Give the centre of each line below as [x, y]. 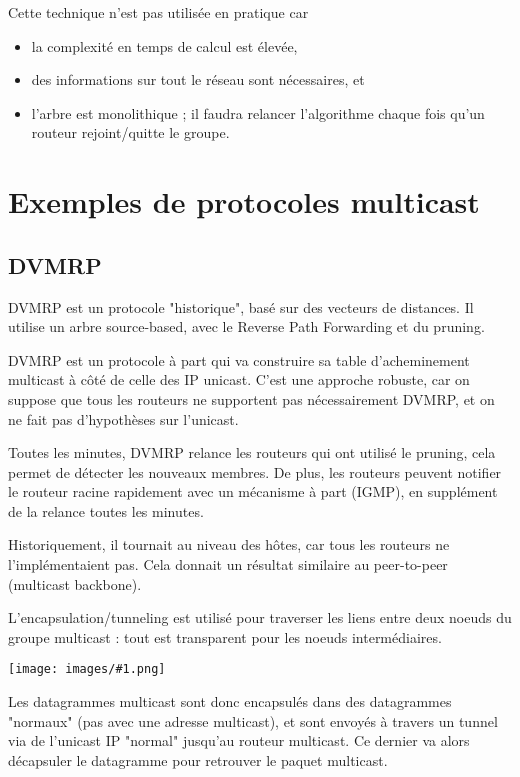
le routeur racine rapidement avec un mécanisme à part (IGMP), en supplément [253, 491]
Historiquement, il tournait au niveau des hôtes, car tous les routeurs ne [229, 544]
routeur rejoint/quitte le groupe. [130, 132]
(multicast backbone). [75, 583]
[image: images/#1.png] [87, 669]
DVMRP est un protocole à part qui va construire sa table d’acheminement [239, 359]
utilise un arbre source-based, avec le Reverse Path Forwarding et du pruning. [246, 326]
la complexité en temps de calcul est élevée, [164, 45]
